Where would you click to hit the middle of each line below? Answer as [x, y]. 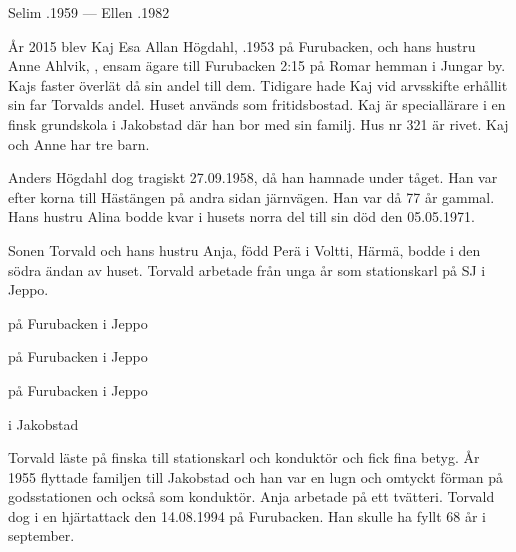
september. [41, 535]
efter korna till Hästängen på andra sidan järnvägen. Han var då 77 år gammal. [251, 196]
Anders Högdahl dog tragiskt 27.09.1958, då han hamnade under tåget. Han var [253, 177]
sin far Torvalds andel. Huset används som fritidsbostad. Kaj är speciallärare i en [257, 104]
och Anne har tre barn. [79, 143]
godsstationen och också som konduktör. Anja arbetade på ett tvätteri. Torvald [251, 496]
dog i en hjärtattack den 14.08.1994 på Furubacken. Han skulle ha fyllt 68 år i [247, 515]
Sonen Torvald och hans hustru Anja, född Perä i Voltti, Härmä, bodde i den [244, 249]
